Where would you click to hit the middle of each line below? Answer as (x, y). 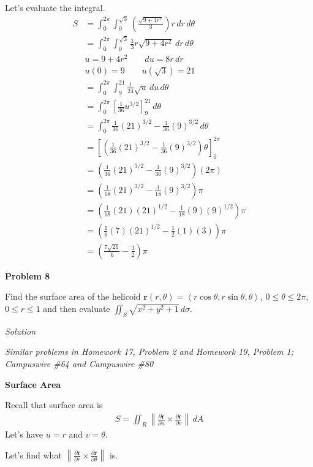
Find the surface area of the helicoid (73, 296)
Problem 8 (28, 275)
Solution (21, 331)
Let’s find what (33, 454)
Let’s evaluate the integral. (55, 7)
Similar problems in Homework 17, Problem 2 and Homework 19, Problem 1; (149, 351)
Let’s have (24, 434)
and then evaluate (77, 309)
